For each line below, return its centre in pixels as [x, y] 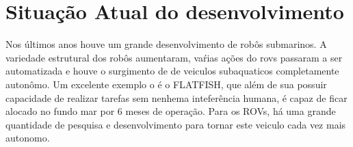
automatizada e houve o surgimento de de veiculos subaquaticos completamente [172, 71]
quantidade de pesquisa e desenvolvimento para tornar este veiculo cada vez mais [176, 124]
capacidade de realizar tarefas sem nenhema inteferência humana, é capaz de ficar [176, 97]
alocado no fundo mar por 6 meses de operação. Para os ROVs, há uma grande [171, 111]
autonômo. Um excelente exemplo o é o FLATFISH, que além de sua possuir [166, 84]
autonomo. [28, 138]
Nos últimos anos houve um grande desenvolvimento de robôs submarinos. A [166, 44]
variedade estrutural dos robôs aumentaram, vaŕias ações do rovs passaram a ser [174, 57]
